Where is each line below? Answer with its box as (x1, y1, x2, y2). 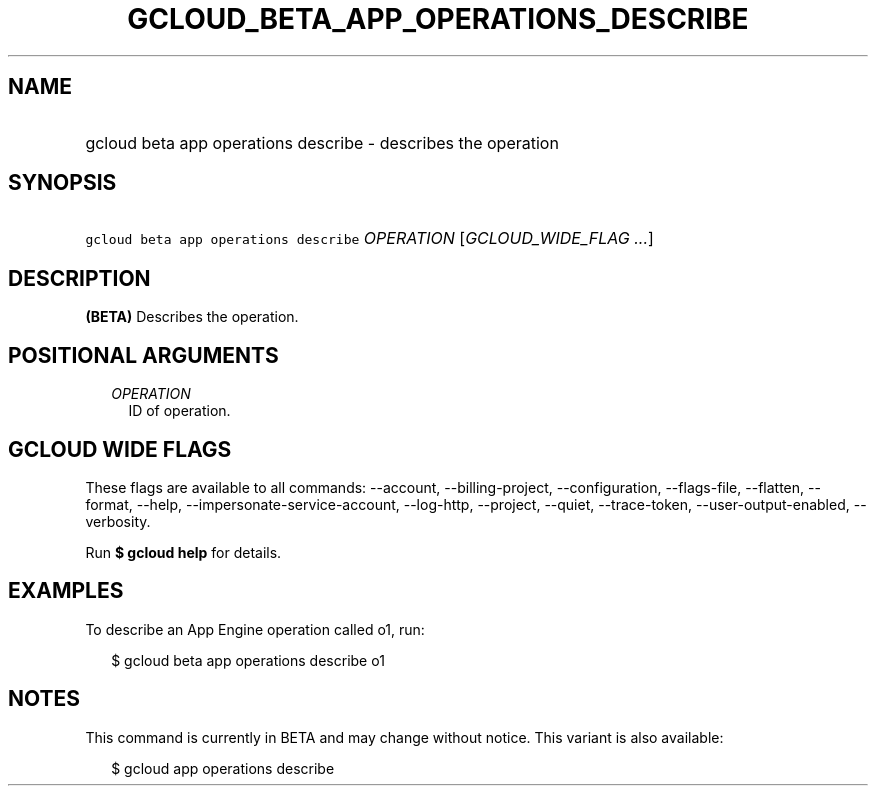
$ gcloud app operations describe (111, 759, 335, 777)
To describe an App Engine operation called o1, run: (85, 620, 425, 638)
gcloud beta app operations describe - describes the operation (85, 132, 559, 153)
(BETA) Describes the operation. (85, 308, 299, 326)
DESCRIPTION (8, 265, 151, 291)
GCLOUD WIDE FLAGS (8, 436, 232, 462)
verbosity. (85, 512, 151, 530)
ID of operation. (128, 402, 231, 420)
